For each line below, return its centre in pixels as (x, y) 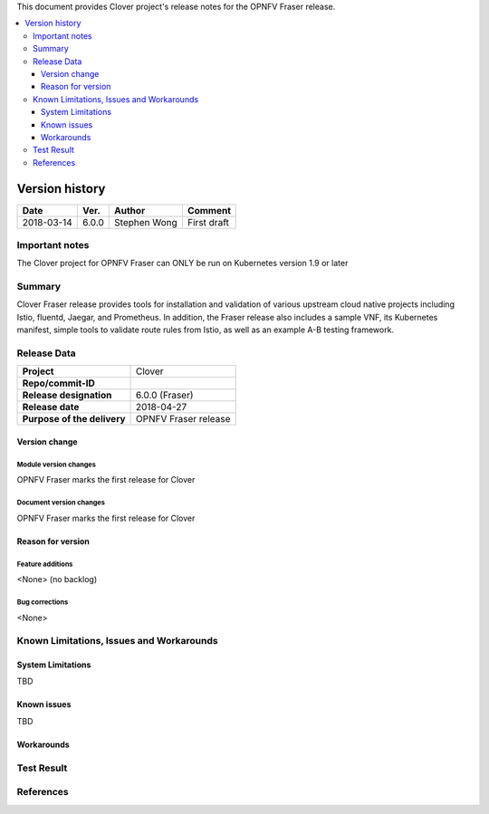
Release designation (67, 396)
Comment (209, 210)
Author (130, 210)
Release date (51, 407)
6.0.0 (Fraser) (165, 396)
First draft (208, 222)
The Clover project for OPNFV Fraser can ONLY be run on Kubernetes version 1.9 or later (182, 263)
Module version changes (57, 464)
